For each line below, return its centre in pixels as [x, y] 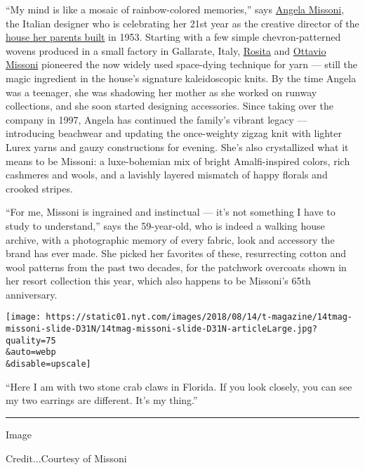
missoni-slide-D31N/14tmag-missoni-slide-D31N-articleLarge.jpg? [161, 329]
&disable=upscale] [48, 364]
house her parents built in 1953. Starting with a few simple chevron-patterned [173, 37]
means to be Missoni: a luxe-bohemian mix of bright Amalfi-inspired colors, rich [178, 161]
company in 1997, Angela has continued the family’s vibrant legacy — [157, 119]
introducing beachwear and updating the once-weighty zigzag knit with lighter [174, 133]
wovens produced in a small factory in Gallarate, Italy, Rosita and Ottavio [166, 50]
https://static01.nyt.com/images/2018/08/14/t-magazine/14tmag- [199, 317]
